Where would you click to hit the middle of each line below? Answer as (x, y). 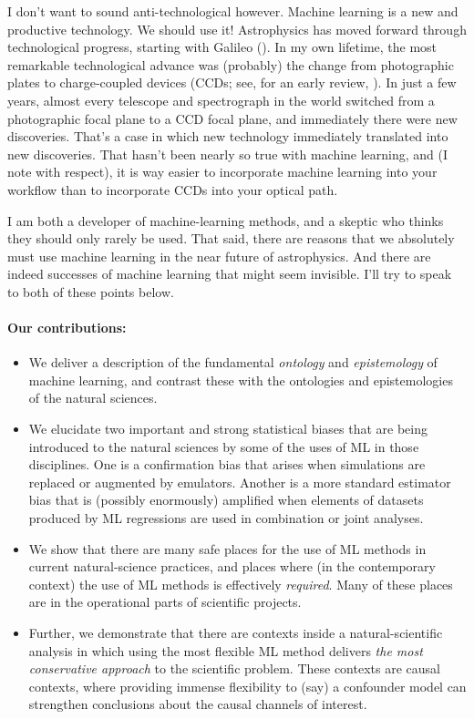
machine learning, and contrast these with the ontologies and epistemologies (241, 380)
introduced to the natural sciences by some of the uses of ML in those (224, 446)
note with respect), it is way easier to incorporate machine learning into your (222, 172)
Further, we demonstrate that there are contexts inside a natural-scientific (236, 633)
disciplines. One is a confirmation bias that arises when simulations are (227, 464)
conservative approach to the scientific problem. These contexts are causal (234, 668)
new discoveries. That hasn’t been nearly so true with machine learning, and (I (228, 154)
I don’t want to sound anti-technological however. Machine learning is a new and (233, 11)
